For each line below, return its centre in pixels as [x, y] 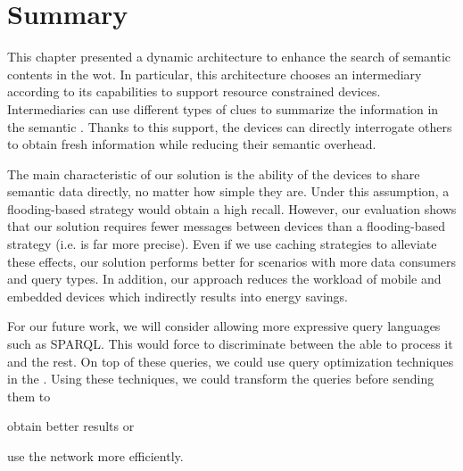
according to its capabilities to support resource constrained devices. [194, 91]
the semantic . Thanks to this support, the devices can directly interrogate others [230, 126]
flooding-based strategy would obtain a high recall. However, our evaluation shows [232, 208]
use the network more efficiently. [95, 456]
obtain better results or [71, 426]
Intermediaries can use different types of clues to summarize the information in [223, 108]
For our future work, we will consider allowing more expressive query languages [224, 326]
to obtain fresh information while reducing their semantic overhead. [192, 144]
